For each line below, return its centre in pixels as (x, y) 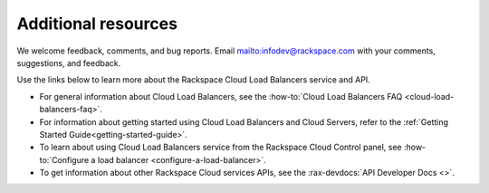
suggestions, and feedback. (69, 63)
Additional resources (97, 24)
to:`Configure (64, 159)
